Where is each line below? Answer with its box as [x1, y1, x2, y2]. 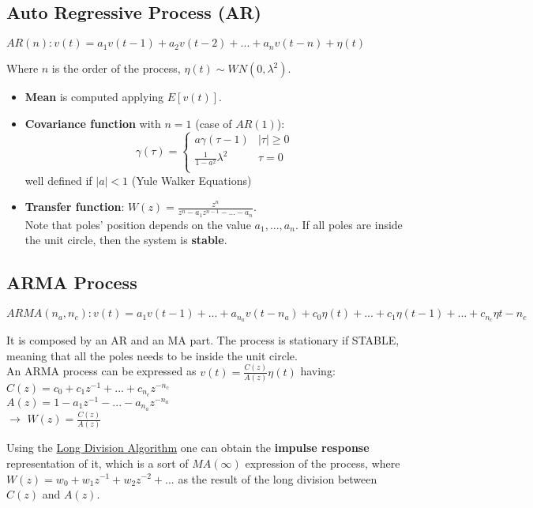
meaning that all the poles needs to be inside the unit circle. [6, 347, 298, 363]
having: [300, 363, 336, 379]
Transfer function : [24, 198, 125, 215]
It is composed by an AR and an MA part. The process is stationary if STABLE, [6, 332, 400, 348]
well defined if [24, 171, 92, 188]
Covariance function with [24, 115, 161, 131]
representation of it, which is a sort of [6, 454, 189, 471]
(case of [195, 115, 232, 131]
